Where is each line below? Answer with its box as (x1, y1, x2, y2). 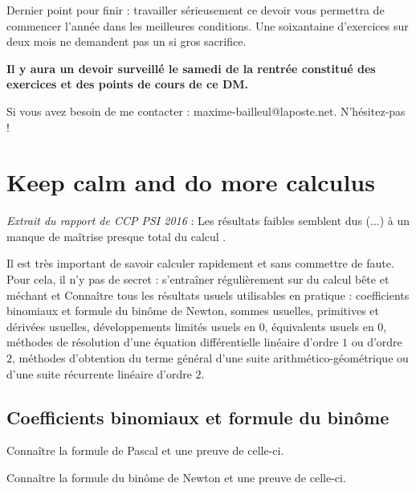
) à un (379, 212, 410, 229)
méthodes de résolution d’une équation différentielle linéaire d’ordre (6, 333, 339, 350)
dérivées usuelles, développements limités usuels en (6, 317, 256, 334)
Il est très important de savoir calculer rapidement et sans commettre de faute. (6, 255, 394, 272)
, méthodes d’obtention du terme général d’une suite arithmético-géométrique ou (12, 350, 409, 366)
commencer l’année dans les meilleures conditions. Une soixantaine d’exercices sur (6, 17, 409, 34)
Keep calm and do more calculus (6, 166, 375, 198)
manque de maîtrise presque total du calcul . (6, 227, 226, 244)
